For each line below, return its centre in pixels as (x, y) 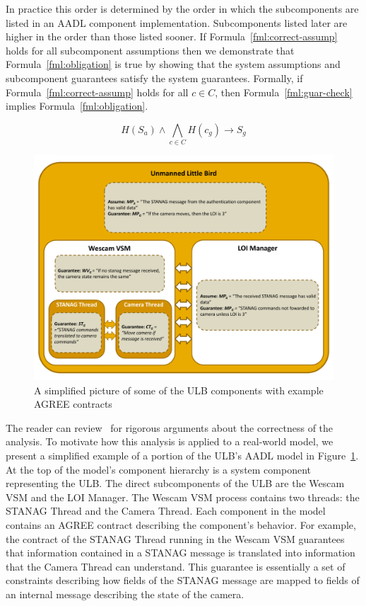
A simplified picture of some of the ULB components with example (179, 390)
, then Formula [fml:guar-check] (284, 92)
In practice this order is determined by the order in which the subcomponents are (182, 8)
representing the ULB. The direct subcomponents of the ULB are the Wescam (175, 483)
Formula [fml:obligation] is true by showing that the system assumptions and (173, 64)
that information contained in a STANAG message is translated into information (181, 553)
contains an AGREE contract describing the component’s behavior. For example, (181, 525)
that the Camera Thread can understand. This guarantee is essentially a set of (176, 566)
